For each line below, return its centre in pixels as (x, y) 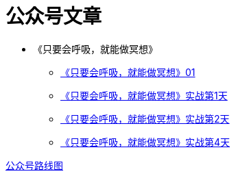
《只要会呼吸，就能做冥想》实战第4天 (145, 142)
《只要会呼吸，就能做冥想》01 (128, 72)
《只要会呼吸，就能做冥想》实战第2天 (145, 118)
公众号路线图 (34, 165)
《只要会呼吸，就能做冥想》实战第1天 (144, 95)
